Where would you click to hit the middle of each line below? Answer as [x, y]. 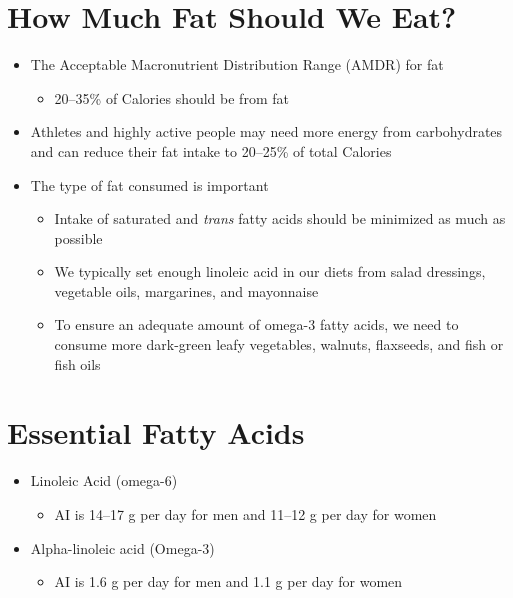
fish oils [77, 363]
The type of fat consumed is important [149, 184]
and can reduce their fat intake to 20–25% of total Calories [211, 150]
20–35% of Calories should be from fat [171, 97]
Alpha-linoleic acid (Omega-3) [122, 547]
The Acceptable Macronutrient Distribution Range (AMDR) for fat [237, 64]
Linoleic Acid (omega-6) [104, 480]
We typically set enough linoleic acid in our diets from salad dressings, [270, 271]
